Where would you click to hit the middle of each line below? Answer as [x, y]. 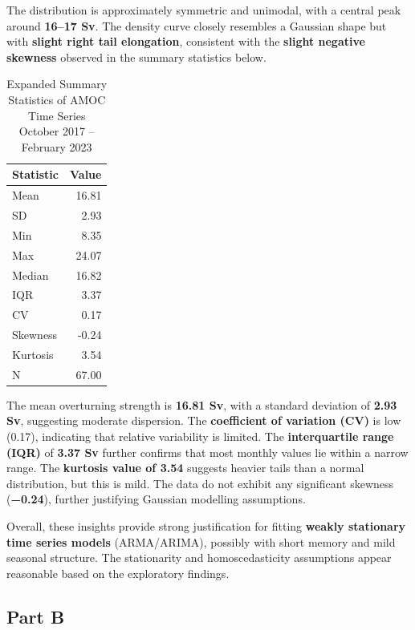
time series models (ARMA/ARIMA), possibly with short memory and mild [201, 541]
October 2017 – [57, 131]
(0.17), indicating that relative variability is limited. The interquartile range [200, 436]
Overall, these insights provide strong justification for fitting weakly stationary [206, 526]
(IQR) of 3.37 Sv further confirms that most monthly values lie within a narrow [207, 452]
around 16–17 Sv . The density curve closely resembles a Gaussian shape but [197, 25]
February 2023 [57, 146]
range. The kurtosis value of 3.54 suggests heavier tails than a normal [185, 468]
